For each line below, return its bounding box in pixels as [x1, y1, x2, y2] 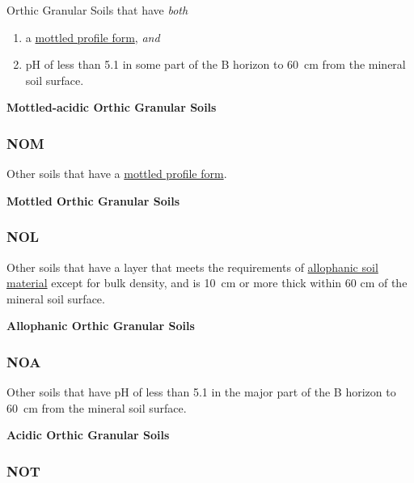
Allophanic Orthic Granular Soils [6, 317, 195, 334]
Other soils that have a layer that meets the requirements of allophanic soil [6, 258, 378, 275]
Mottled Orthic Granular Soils [6, 192, 180, 209]
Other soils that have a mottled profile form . [6, 165, 227, 182]
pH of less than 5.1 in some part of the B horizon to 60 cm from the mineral [25, 56, 406, 73]
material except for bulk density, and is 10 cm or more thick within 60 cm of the [6, 274, 408, 291]
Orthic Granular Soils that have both [6, 2, 188, 18]
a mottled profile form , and [25, 28, 160, 45]
